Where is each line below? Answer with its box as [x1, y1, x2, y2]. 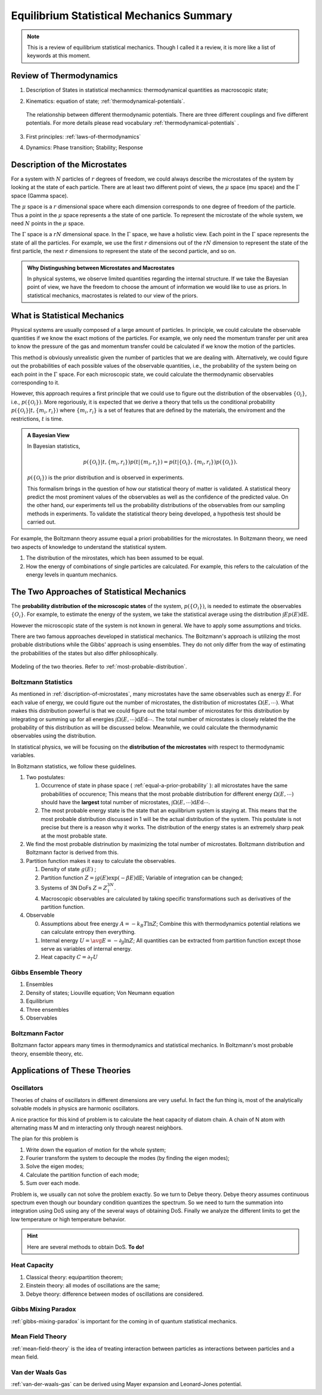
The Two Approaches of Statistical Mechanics [11, 587, 187, 597]
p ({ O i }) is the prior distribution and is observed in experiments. [27, 474, 184, 483]
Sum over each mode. [26, 1180, 80, 1187]
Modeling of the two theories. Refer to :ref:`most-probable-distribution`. [11, 663, 187, 670]
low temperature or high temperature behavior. [11, 1216, 126, 1223]
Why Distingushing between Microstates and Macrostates [27, 264, 175, 271]
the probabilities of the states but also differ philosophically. [11, 649, 158, 657]
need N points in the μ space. [11, 220, 85, 227]
